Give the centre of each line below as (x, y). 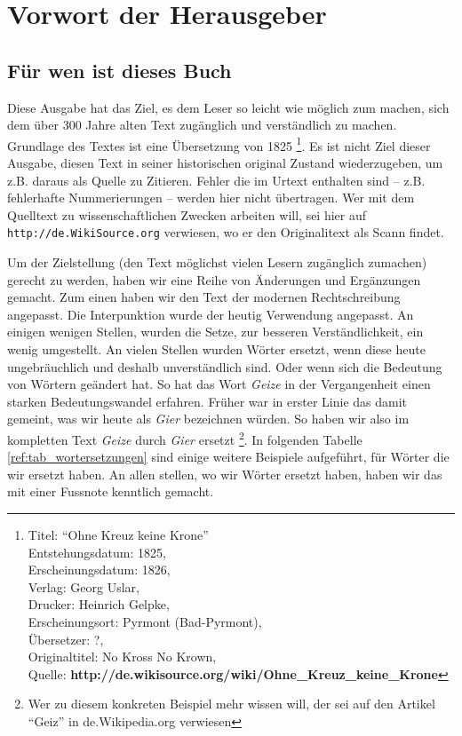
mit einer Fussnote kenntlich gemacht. (111, 491)
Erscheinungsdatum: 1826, (99, 570)
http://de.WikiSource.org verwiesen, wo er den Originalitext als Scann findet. (226, 232)
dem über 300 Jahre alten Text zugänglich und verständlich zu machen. (202, 125)
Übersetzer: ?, (66, 639)
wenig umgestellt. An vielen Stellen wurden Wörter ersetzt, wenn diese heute (216, 349)
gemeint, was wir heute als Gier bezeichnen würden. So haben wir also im (208, 419)
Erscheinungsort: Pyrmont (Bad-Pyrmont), (145, 621)
